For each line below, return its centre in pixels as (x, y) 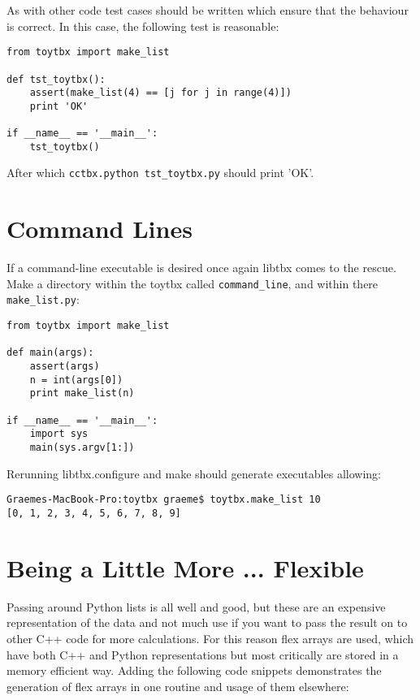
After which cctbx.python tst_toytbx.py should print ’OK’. (160, 173)
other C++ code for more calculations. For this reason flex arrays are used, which (210, 638)
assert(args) (65, 367)
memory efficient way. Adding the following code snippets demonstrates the (194, 670)
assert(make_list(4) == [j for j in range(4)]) (160, 93)
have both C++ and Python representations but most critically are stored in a (203, 654)
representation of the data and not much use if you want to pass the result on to (207, 622)
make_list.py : (43, 299)
